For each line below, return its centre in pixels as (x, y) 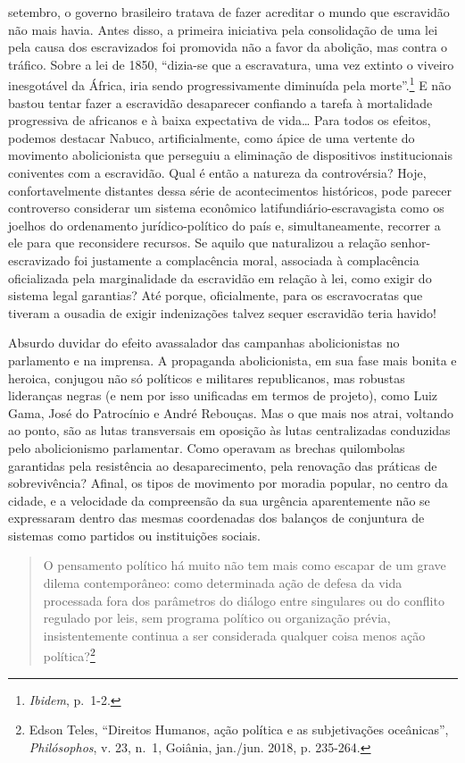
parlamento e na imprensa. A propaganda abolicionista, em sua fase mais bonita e (232, 360)
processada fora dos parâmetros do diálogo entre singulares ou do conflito (244, 600)
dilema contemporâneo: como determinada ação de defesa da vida (223, 583)
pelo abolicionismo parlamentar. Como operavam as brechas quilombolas (207, 447)
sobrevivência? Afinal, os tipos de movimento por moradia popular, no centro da (228, 483)
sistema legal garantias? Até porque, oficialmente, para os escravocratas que (216, 295)
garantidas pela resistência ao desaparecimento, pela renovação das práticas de (223, 465)
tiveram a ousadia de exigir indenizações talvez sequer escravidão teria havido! (222, 312)
